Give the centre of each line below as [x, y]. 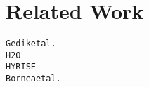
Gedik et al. [31, 44]
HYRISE [21, 67]
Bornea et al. [33, 79]
